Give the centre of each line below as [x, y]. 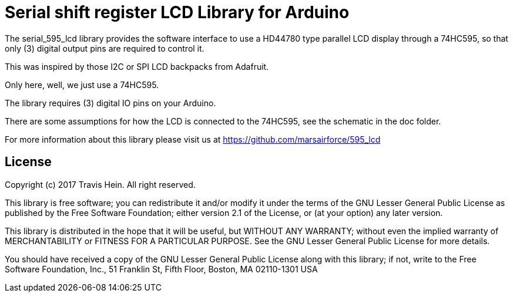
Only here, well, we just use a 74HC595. [82, 85]
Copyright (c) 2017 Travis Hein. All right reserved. [100, 184]
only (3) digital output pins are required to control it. [105, 48]
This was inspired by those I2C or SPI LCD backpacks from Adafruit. [137, 66]
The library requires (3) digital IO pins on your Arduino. [110, 103]
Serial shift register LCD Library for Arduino [177, 12]
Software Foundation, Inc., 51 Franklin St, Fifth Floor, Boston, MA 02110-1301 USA [161, 269]
